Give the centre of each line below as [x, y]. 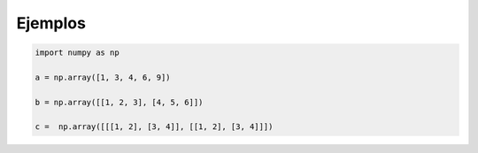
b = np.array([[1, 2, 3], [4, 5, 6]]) [119, 102]
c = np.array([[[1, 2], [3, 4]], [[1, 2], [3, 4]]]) [154, 127]
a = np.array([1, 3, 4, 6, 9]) [103, 77]
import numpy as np [77, 53]
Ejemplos [51, 23]
